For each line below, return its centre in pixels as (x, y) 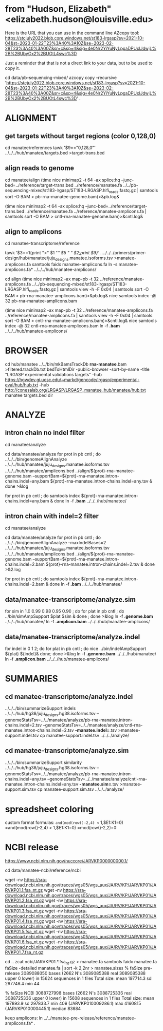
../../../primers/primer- (125, 253)
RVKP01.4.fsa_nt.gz (25, 921)
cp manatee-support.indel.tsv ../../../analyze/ (84, 735)
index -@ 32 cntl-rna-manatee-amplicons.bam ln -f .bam (63, 325)
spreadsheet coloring (49, 809)
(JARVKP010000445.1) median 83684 (43, 1009)
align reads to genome (40, 168)
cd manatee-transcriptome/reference (42, 243)
